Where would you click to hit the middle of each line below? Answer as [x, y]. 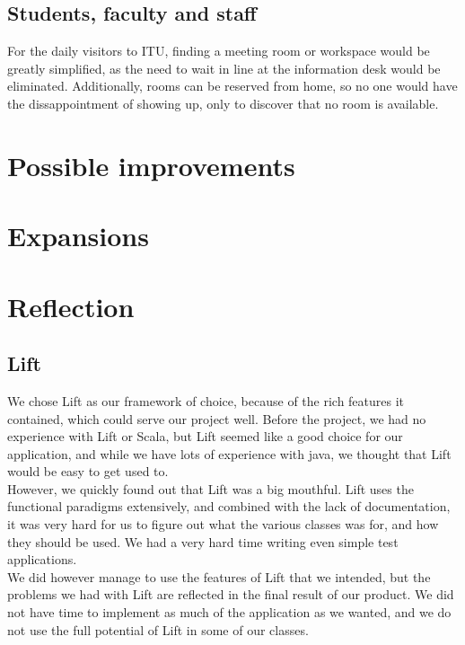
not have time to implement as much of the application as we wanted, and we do [229, 612]
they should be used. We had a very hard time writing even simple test [203, 541]
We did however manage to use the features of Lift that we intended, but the [219, 576]
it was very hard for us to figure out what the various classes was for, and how [223, 524]
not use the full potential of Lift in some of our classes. [158, 629]
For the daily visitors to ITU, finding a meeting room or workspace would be [219, 51]
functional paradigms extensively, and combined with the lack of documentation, [229, 506]
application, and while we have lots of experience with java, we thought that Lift [229, 453]
